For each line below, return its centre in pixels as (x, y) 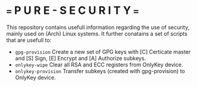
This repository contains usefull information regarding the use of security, (98, 27)
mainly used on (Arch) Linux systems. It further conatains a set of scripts (97, 33)
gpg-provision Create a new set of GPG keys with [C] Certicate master (103, 51)
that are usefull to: (29, 40)
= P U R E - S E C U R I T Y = (73, 11)
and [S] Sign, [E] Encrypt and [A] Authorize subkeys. (80, 58)
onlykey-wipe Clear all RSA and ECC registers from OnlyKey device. (99, 65)
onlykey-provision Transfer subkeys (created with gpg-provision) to (100, 71)
